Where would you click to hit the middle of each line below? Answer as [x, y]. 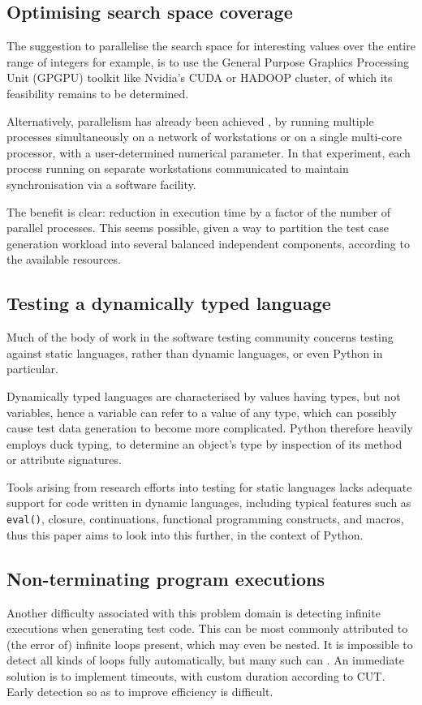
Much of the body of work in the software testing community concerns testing [200, 337]
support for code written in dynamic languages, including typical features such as [209, 503]
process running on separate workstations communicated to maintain [178, 168]
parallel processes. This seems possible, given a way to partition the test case [198, 228]
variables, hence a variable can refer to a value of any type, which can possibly [202, 412]
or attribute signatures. [64, 460]
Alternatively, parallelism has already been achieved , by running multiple [190, 120]
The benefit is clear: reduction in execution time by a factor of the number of [199, 211]
